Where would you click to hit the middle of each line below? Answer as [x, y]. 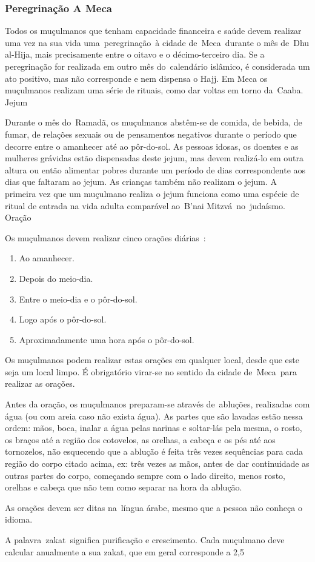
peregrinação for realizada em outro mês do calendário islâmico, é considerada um [157, 66]
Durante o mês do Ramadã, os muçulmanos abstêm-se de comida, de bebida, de [154, 122]
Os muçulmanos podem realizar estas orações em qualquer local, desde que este [152, 360]
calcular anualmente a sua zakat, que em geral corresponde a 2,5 [124, 551]
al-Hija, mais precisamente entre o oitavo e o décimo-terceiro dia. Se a [135, 54]
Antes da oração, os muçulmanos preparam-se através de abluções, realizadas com [157, 404]
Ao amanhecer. [47, 258]
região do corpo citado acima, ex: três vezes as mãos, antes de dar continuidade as [157, 463]
